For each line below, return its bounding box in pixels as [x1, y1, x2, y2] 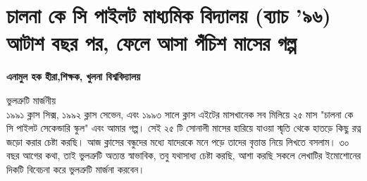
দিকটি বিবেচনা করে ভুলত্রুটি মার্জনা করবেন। [6, 161, 145, 176]
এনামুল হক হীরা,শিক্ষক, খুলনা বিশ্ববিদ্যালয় [6, 69, 141, 84]
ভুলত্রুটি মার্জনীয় [6, 92, 56, 107]
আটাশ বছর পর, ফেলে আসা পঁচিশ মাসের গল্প [6, 28, 297, 57]
